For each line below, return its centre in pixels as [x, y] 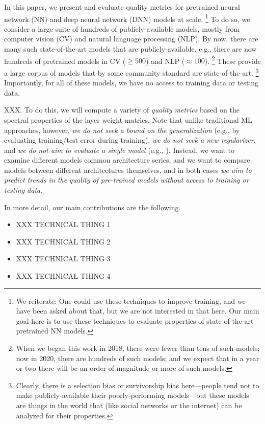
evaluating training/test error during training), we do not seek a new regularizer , [130, 140]
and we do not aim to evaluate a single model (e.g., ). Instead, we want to [119, 150]
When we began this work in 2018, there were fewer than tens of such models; [138, 348]
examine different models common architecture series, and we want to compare [127, 160]
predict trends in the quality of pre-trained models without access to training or [127, 180]
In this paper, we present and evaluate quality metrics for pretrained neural [122, 7]
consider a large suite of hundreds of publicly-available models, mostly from [122, 28]
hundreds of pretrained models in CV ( [65, 61]
